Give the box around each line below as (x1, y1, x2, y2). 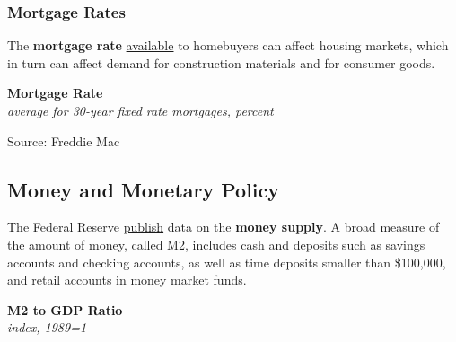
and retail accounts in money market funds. (7, 270, 247, 289)
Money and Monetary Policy (7, 175, 280, 203)
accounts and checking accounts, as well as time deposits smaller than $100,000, (7, 252, 446, 271)
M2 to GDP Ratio (7, 300, 123, 319)
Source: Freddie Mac (7, 131, 120, 150)
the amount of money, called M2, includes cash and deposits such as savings (7, 234, 425, 253)
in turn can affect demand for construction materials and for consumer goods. (7, 53, 435, 72)
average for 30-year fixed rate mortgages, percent (7, 101, 274, 119)
